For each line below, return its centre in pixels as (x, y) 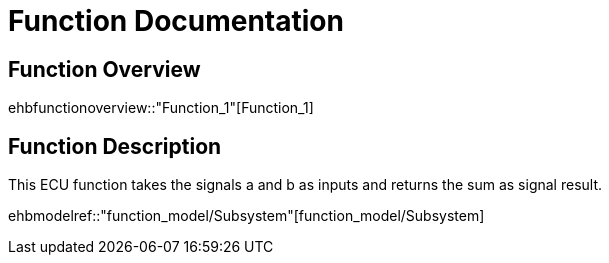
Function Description (115, 146)
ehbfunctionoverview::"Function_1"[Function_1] (161, 108)
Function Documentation (176, 21)
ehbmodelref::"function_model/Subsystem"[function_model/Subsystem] (246, 216)
